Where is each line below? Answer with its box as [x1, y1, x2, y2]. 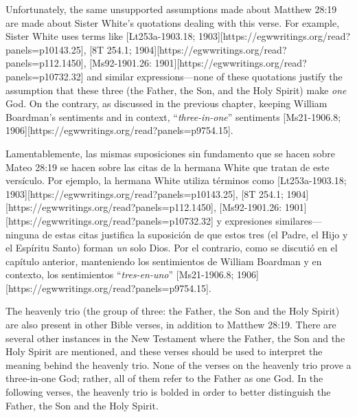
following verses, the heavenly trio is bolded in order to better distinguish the [5, 385, 331, 399]
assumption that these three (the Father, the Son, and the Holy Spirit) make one [5, 82, 347, 97]
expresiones [224, 213, 273, 227]
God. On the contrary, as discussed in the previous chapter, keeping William [5, 96, 327, 111]
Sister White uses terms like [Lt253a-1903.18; [5, 29, 196, 43]
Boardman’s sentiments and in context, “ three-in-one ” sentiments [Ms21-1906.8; [5, 109, 341, 124]
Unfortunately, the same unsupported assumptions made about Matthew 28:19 [5, 2, 337, 16]
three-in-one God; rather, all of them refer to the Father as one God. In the [5, 371, 323, 385]
